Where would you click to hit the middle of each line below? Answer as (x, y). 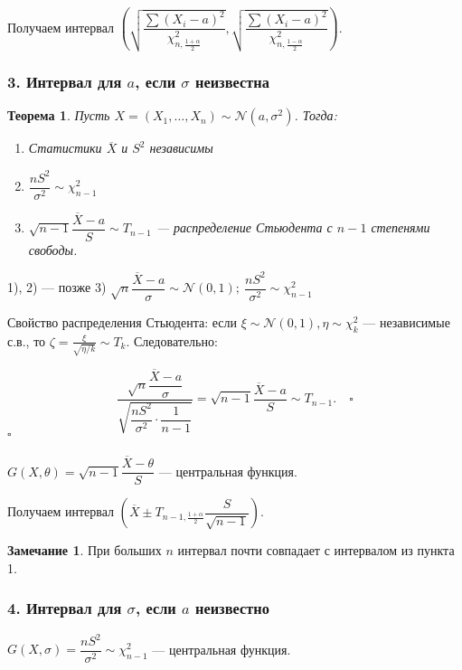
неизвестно (232, 608)
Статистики (65, 148)
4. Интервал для (65, 608)
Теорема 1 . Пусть (59, 115)
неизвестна (232, 82)
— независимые (406, 322)
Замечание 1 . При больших (85, 550)
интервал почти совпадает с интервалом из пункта (316, 550)
